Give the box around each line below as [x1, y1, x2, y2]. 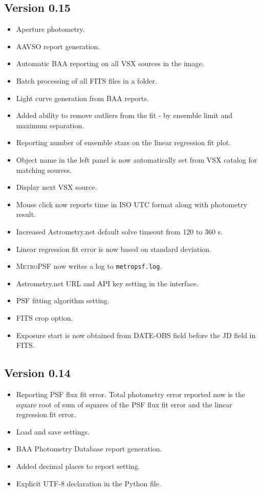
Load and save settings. [16, 426, 90, 437]
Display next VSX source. [16, 182, 97, 192]
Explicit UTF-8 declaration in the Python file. [16, 478, 161, 488]
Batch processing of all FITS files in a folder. [16, 75, 157, 86]
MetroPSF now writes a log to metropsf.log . [16, 261, 162, 271]
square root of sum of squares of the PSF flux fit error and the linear [16, 399, 232, 409]
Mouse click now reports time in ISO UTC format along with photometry [16, 199, 247, 209]
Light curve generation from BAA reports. [16, 92, 149, 103]
